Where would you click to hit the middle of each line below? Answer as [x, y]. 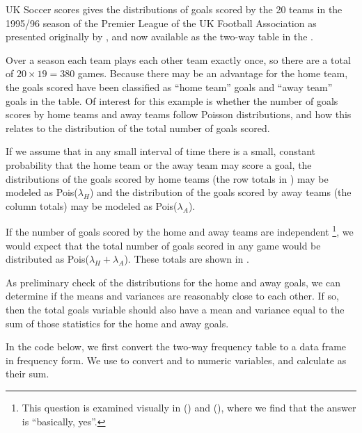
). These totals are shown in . [187, 259]
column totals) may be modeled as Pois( [92, 205]
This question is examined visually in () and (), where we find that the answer [189, 407]
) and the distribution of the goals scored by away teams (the [220, 192]
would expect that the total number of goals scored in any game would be [163, 245]
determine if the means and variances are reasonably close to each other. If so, [172, 296]
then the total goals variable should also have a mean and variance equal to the [175, 309]
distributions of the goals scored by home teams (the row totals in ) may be [167, 178]
